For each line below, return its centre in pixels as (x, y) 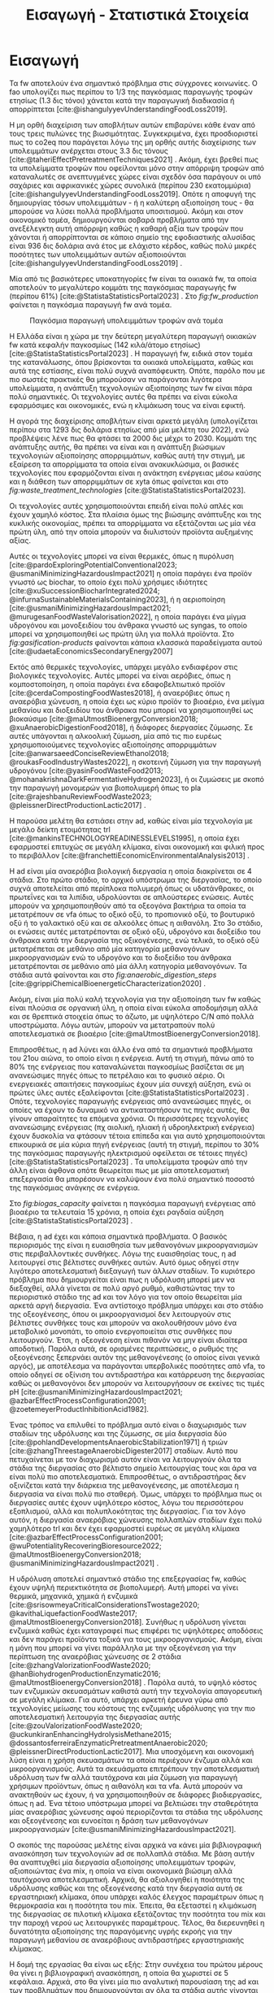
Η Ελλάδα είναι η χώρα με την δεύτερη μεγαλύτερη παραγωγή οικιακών (133, 336)
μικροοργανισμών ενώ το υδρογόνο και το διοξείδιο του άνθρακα (120, 957)
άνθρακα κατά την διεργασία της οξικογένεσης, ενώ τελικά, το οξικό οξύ (134, 940)
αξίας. (20, 540)
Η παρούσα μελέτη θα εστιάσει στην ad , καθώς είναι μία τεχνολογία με (131, 821)
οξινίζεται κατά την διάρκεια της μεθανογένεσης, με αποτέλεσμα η (124, 1485)
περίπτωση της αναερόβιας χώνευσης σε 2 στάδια (95, 1656)
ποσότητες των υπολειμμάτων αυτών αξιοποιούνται (98, 254)
